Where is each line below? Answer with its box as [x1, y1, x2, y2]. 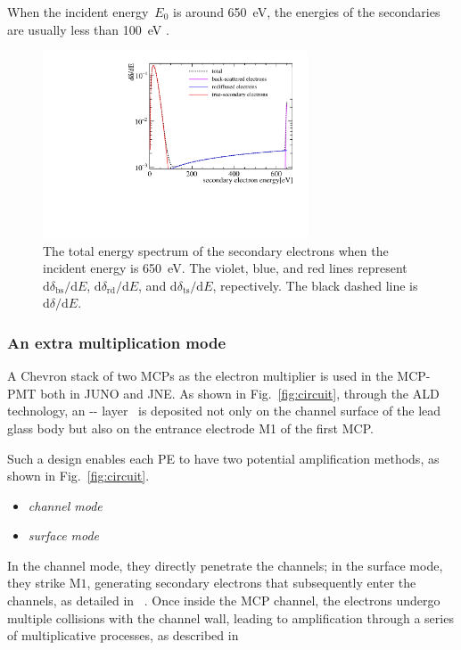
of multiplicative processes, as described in [7, 626, 239, 645]
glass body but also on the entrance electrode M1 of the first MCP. [7, 418, 374, 437]
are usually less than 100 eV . [7, 20, 169, 38]
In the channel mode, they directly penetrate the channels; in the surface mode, [7, 555, 443, 574]
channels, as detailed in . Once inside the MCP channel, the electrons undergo [7, 591, 440, 610]
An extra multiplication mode [7, 331, 226, 353]
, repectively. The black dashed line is [212, 276, 418, 294]
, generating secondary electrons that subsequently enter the [86, 573, 416, 592]
